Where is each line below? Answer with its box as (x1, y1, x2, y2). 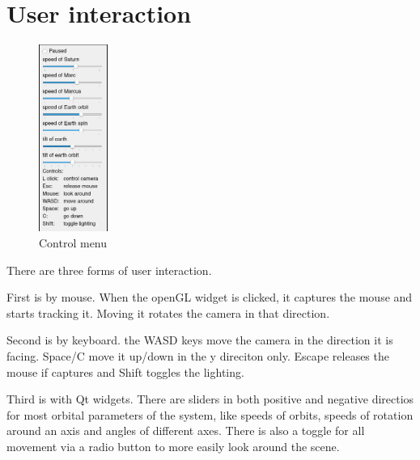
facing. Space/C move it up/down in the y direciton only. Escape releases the (6, 348, 389, 365)
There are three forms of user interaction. (6, 261, 212, 278)
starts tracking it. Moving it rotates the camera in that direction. (6, 304, 330, 321)
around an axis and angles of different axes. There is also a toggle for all (6, 422, 365, 439)
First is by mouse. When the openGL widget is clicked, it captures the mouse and (6, 289, 413, 306)
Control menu (39, 234, 108, 251)
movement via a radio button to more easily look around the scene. (6, 438, 340, 455)
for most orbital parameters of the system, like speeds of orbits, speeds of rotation (6, 406, 414, 423)
